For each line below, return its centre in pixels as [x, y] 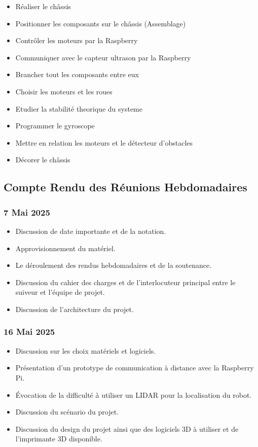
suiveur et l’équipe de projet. [60, 292]
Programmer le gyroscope [55, 126]
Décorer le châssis [43, 160]
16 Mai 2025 [29, 332]
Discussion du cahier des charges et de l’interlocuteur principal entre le [125, 282]
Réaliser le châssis [43, 6]
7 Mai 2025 [27, 212]
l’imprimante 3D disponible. [59, 439]
